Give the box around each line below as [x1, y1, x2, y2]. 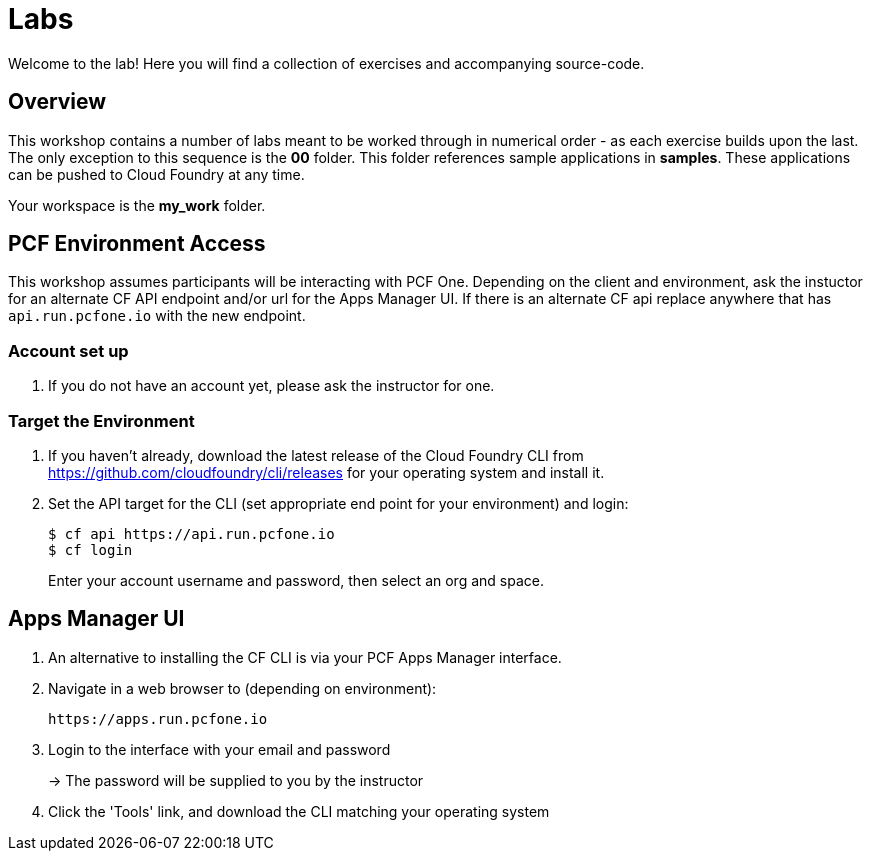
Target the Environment [8, 410, 195, 431]
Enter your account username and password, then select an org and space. [48, 571, 544, 589]
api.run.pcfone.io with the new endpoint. [8, 307, 306, 325]
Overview [8, 89, 107, 115]
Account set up [8, 340, 129, 361]
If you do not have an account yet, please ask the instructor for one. [48, 377, 495, 395]
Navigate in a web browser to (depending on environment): [48, 679, 437, 697]
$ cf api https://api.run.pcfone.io [48, 525, 335, 542]
